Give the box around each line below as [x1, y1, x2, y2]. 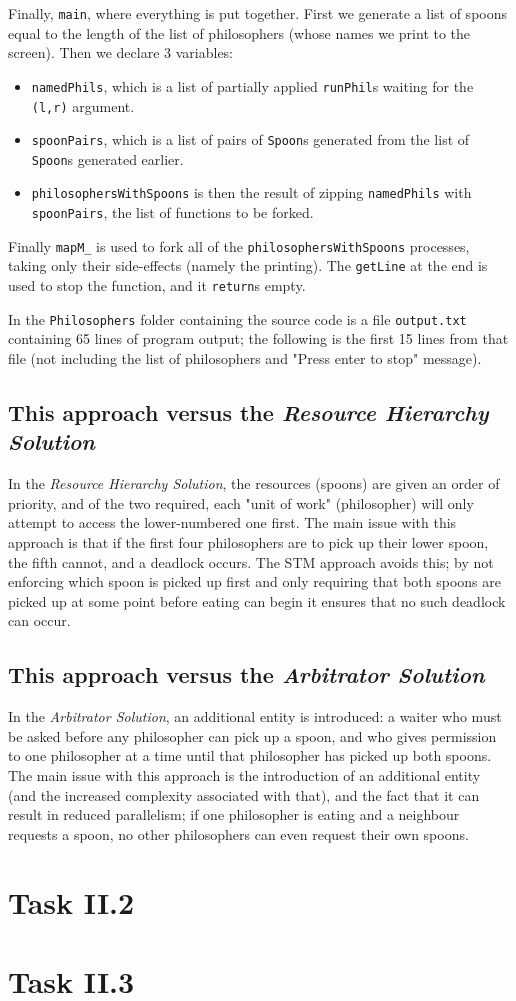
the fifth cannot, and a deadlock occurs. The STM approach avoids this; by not [8, 551, 494, 572]
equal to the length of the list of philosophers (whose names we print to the [8, 22, 471, 43]
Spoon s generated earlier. [31, 148, 184, 169]
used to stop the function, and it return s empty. [8, 275, 306, 296]
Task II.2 [8, 882, 135, 923]
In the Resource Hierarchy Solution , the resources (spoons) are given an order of [8, 473, 500, 494]
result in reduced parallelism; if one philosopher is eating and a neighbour [8, 804, 460, 825]
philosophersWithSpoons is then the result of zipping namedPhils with [31, 182, 472, 203]
